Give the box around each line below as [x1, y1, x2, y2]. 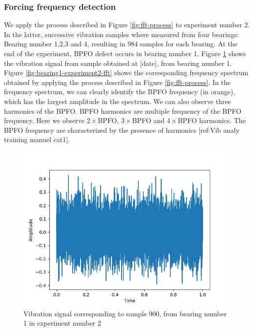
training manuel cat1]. [4, 134, 70, 145]
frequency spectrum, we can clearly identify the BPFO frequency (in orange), [4, 86, 235, 97]
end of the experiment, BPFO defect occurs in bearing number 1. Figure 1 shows [4, 48, 246, 58]
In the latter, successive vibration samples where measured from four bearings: [4, 29, 239, 39]
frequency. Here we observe [4, 115, 85, 125]
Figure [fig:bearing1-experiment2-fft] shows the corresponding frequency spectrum [4, 67, 249, 78]
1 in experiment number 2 [23, 318, 101, 328]
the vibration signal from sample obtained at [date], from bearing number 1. [4, 58, 232, 68]
